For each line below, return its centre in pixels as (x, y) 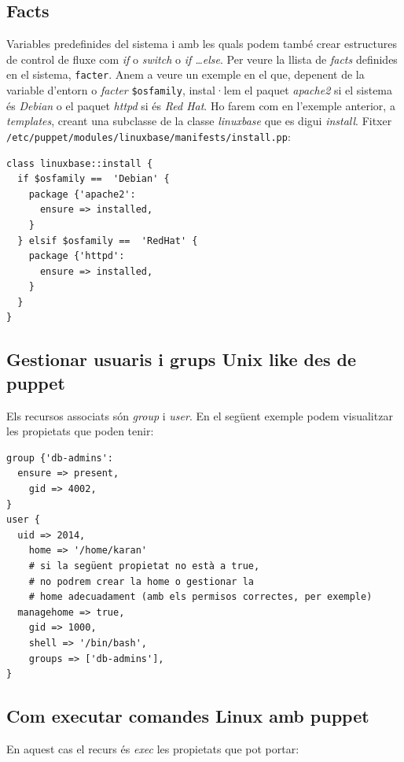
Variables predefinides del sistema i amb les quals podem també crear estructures (202, 44)
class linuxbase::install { (80, 163)
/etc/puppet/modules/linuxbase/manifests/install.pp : (149, 136)
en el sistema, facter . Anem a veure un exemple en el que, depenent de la (185, 74)
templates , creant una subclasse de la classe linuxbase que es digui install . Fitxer (199, 121)
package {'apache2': (82, 194)
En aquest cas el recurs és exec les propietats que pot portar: (153, 748)
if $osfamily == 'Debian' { (94, 179)
